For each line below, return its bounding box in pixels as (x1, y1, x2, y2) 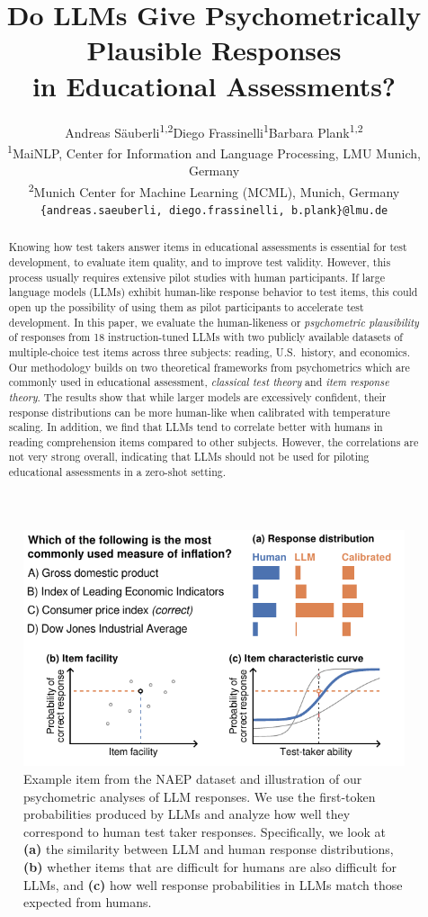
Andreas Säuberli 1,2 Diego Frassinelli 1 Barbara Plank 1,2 (65, 120, 363, 141)
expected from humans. (23, 893, 152, 912)
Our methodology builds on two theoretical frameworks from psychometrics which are (8, 359, 410, 374)
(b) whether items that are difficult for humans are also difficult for (23, 858, 397, 877)
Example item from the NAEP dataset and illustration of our (23, 769, 362, 788)
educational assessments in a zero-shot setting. (8, 464, 227, 480)
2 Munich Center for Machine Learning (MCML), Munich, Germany (28, 179, 400, 201)
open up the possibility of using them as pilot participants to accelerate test (8, 299, 364, 314)
